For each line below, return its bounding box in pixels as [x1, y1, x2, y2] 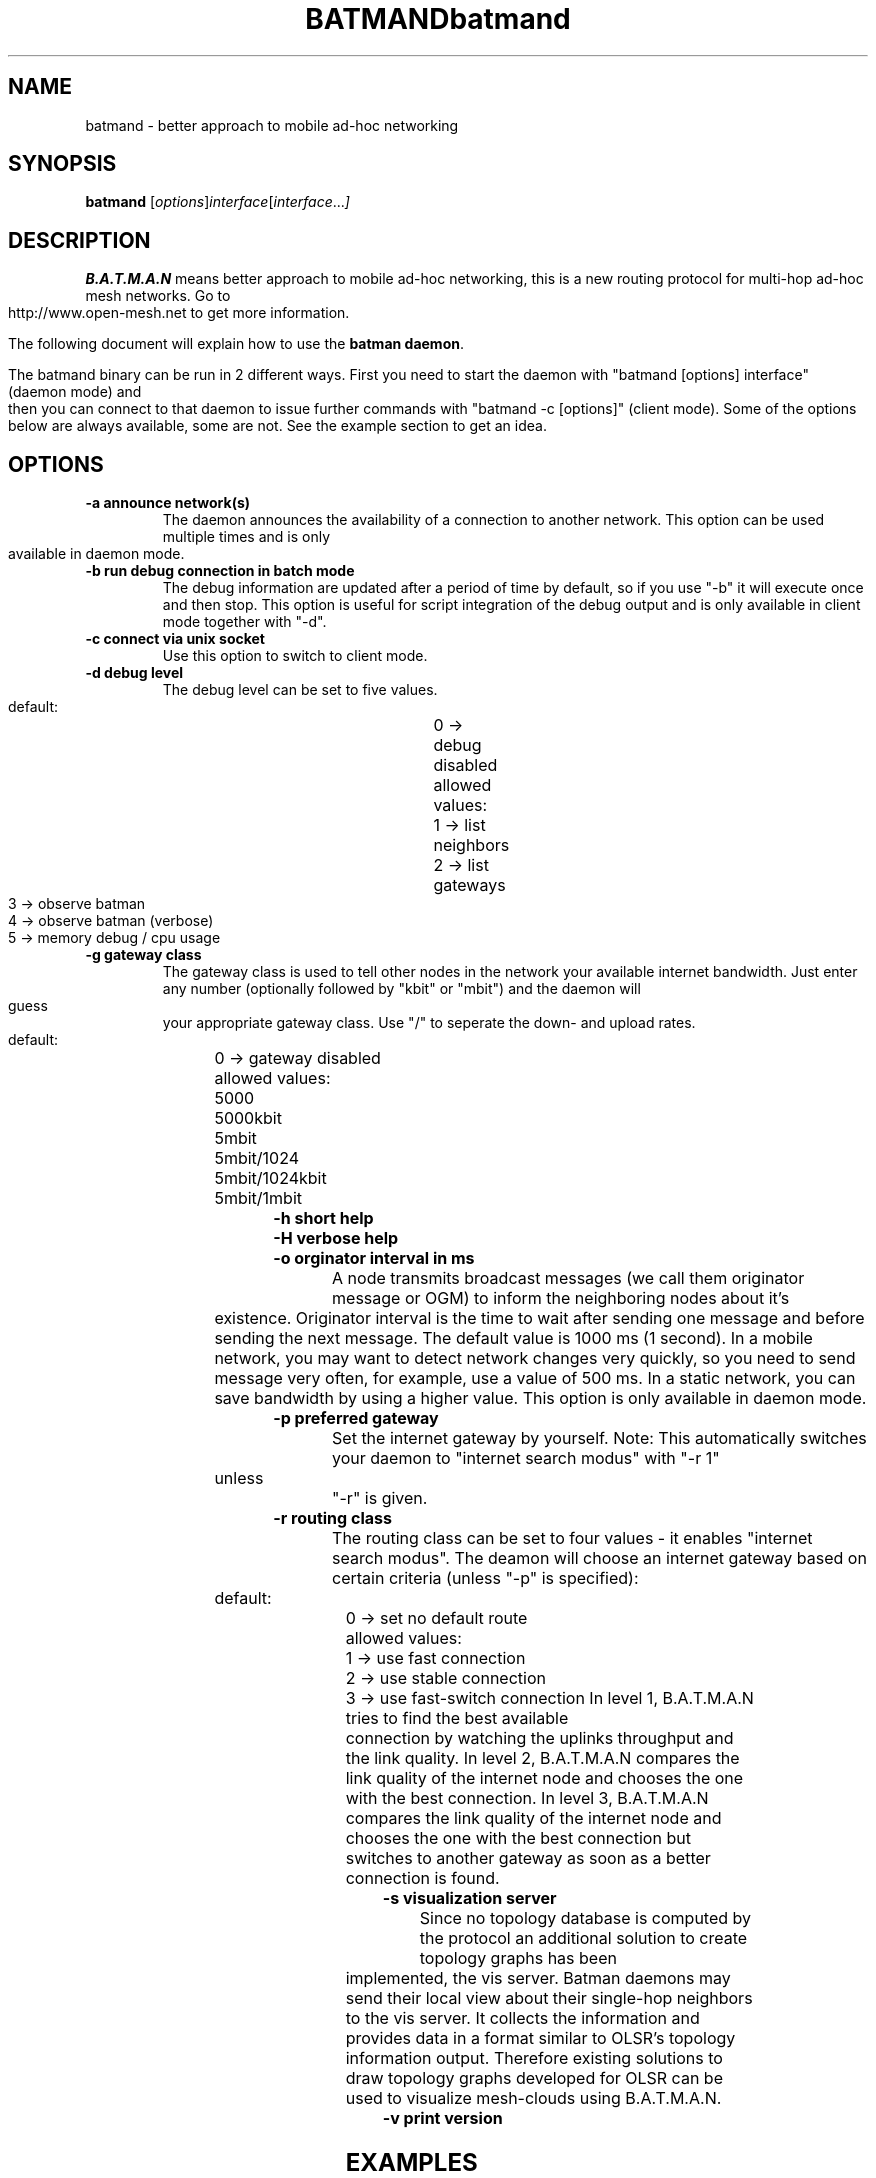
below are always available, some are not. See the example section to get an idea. [8, 417, 547, 435]
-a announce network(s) [85, 494, 251, 512]
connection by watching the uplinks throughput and [345, 1728, 734, 1749]
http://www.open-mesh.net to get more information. [8, 304, 350, 322]
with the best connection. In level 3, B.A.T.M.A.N [345, 1788, 709, 1809]
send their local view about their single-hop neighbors [345, 1988, 753, 2009]
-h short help [273, 1208, 374, 1229]
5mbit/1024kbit [214, 1168, 327, 1189]
